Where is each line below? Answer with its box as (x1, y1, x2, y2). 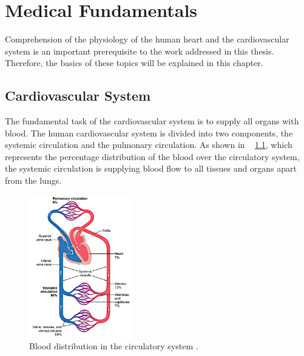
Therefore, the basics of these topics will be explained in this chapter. (5, 56, 263, 69)
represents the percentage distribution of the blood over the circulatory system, (5, 150, 300, 163)
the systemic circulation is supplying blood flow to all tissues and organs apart (5, 162, 297, 175)
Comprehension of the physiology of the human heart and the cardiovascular (5, 33, 289, 45)
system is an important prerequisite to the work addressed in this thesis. (5, 44, 274, 57)
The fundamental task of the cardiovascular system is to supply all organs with (5, 115, 299, 127)
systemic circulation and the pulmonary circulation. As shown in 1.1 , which (5, 138, 292, 151)
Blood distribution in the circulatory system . (29, 339, 198, 352)
